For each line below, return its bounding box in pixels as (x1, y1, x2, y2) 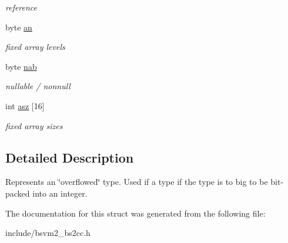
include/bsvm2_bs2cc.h (5, 227, 91, 239)
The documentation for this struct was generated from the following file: (5, 207, 266, 219)
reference (5, 1, 38, 13)
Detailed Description (5, 148, 134, 166)
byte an (5, 21, 32, 33)
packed (5, 187, 30, 199)
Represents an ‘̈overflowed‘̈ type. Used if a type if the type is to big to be (5, 176, 268, 188)
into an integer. (32, 187, 88, 199)
